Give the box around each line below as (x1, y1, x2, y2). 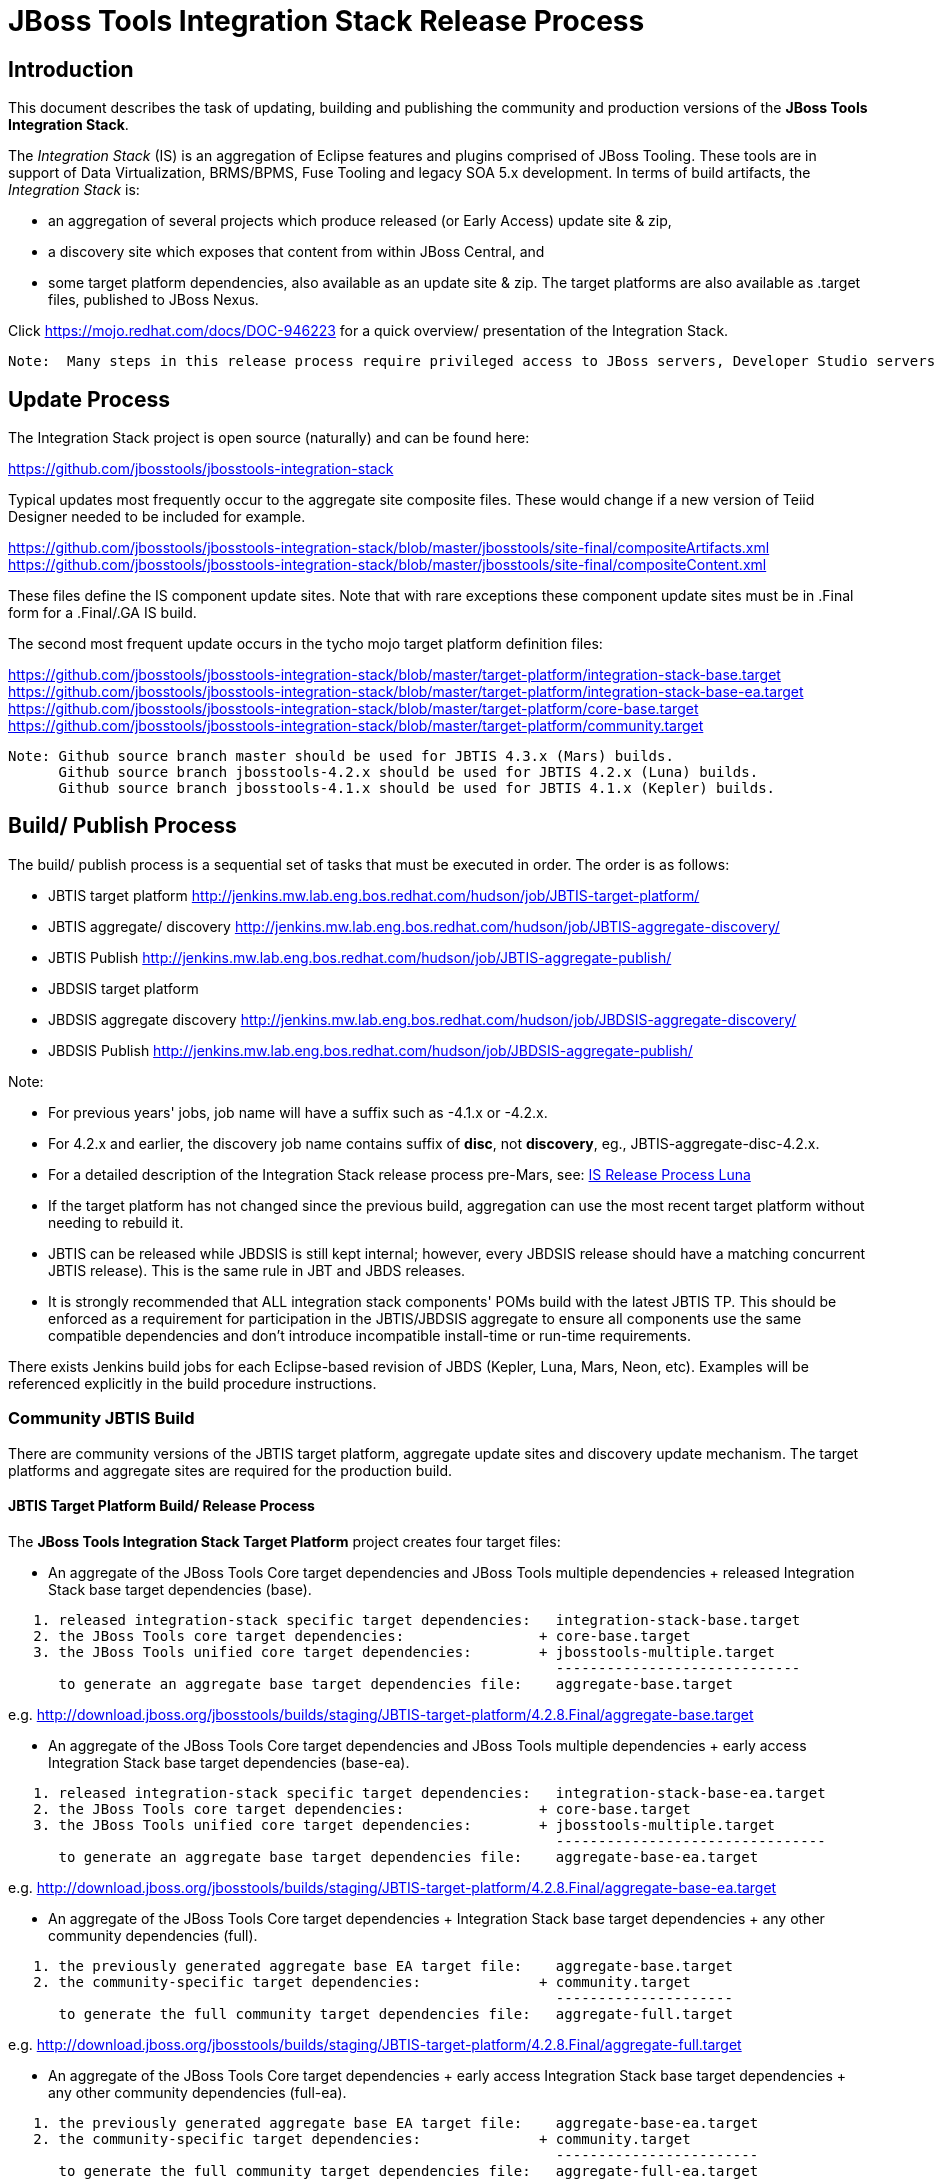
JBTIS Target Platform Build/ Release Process (8, 1497, 315, 1515)
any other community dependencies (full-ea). (48, 2083, 347, 2101)
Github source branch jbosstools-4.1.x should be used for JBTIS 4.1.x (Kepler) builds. (58, 780, 776, 797)
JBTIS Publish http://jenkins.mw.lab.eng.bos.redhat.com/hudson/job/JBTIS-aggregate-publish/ (48, 948, 672, 966)
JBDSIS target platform (48, 979, 199, 997)
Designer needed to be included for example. (8, 508, 306, 526)
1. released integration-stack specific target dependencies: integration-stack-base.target (33, 1611, 801, 1628)
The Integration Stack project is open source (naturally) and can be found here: (8, 429, 530, 447)
